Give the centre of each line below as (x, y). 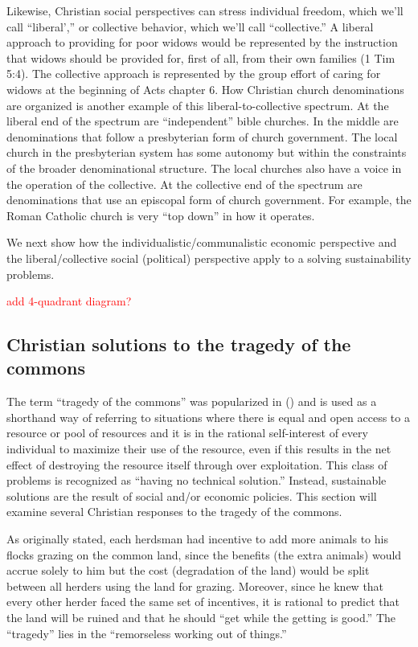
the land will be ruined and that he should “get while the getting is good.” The (201, 617)
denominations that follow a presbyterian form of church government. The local (202, 136)
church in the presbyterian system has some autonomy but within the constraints (207, 152)
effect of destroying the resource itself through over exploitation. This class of (197, 464)
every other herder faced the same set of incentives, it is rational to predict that (203, 602)
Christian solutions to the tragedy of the (179, 344)
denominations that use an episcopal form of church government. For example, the (209, 200)
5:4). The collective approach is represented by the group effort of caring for (194, 74)
